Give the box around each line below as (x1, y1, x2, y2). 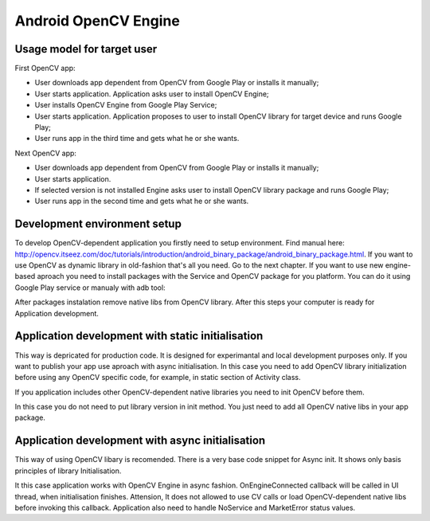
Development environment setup (14, 217, 182, 231)
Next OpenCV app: (14, 148, 77, 158)
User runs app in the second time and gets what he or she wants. (34, 196, 249, 206)
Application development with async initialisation (14, 434, 266, 448)
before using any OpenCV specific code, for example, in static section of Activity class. (14, 373, 302, 382)
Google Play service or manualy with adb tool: (14, 283, 166, 292)
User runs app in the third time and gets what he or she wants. (34, 134, 240, 143)
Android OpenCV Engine (14, 12, 181, 29)
